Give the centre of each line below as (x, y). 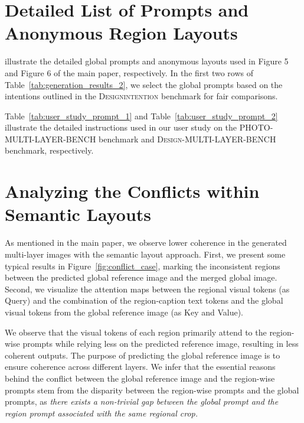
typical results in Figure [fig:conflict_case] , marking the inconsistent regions (143, 266)
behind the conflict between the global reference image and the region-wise (140, 378)
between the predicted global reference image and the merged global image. (141, 277)
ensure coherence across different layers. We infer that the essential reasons (140, 367)
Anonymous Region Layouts (121, 33)
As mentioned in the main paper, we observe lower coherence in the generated (146, 243)
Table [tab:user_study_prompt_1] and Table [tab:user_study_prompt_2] (141, 115)
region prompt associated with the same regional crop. (102, 413)
